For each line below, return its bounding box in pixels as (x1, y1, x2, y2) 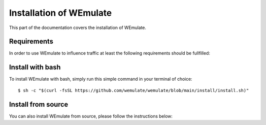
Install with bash (9, 63, 61, 71)
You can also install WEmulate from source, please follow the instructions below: (9, 113, 173, 119)
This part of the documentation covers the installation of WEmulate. (9, 25, 146, 31)
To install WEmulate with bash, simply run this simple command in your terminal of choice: (9, 76, 192, 82)
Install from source (9, 100, 68, 108)
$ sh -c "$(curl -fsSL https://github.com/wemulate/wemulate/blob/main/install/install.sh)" (18, 88, 249, 93)
